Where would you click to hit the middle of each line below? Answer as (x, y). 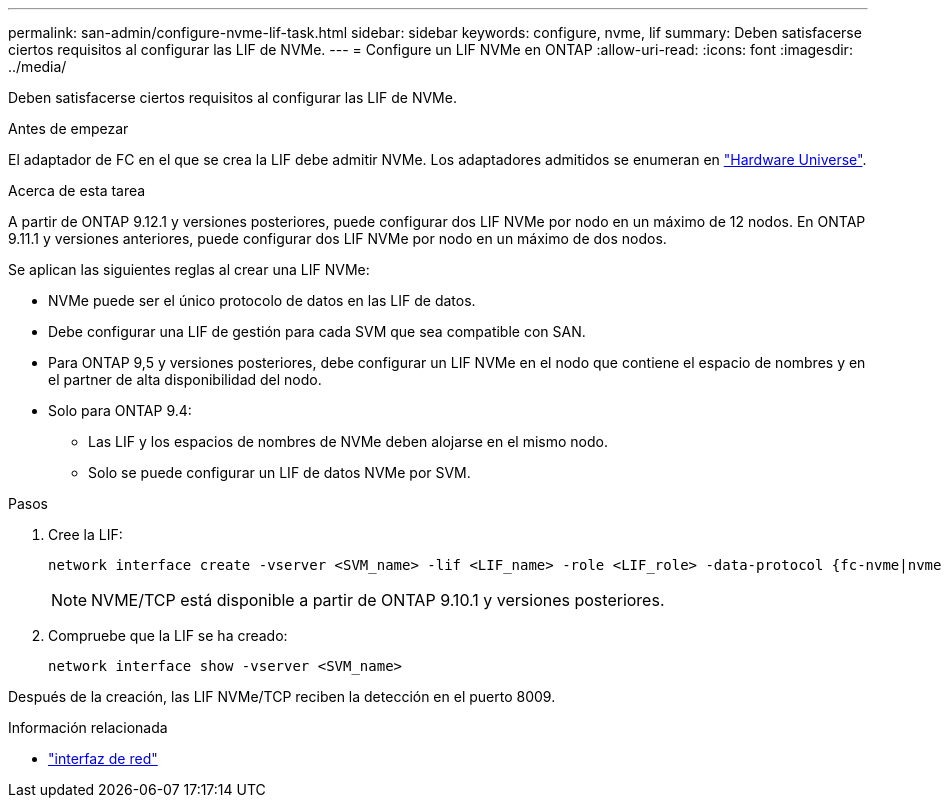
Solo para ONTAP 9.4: (120, 410)
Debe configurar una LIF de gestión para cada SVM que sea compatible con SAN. (317, 331)
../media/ (37, 66)
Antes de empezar (68, 128)
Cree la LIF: (85, 534)
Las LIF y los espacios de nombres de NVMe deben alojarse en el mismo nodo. (348, 441)
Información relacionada (88, 727)
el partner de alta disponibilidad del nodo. (185, 379)
